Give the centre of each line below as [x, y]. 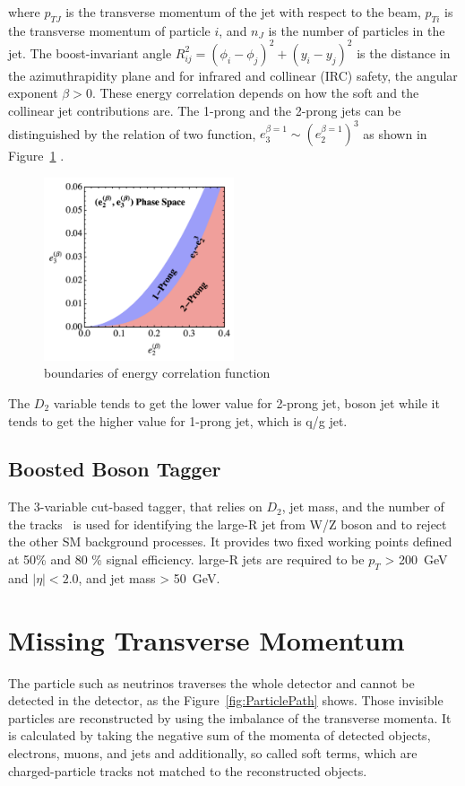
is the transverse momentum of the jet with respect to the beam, [243, 12]
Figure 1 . [36, 156]
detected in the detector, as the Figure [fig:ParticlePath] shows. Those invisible [226, 700]
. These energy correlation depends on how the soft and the [255, 93]
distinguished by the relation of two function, [132, 133]
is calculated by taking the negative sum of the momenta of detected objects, [220, 735]
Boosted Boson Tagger [115, 469]
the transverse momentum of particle [109, 30]
